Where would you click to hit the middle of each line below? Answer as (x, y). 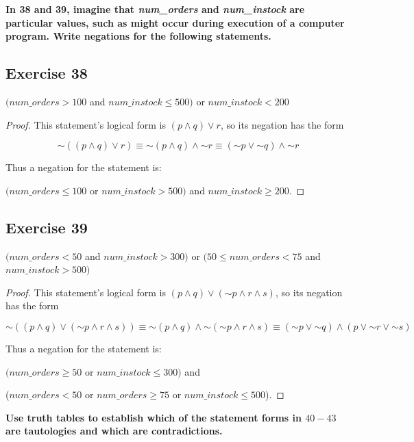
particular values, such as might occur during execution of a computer (175, 22)
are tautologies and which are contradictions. (114, 431)
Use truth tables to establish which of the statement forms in (154, 417)
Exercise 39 (47, 227)
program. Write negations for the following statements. (138, 36)
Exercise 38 (47, 73)
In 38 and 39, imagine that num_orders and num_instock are (155, 9)
